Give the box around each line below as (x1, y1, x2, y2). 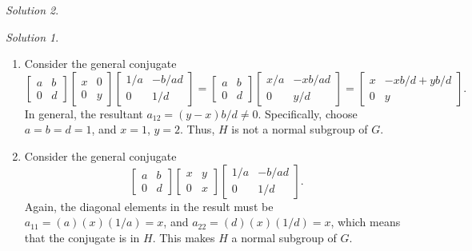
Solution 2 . (6, 2, 59, 18)
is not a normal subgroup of (231, 121, 368, 137)
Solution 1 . (6, 28, 59, 45)
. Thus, (180, 121, 215, 137)
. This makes (152, 229, 215, 245)
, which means (330, 213, 401, 230)
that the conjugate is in (24, 229, 140, 245)
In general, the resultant (24, 105, 143, 122)
